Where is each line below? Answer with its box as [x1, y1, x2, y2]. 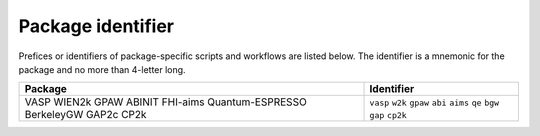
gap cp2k [369, 110, 407, 121]
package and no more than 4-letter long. [18, 63, 186, 75]
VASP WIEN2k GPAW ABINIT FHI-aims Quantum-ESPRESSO [24, 95, 307, 109]
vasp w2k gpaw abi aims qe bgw [369, 98, 500, 109]
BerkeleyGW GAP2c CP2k [24, 108, 147, 122]
